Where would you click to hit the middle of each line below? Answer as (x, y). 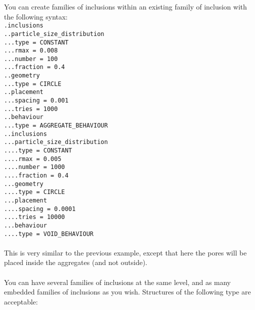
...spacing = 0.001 (36, 101)
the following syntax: (36, 16)
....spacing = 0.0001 (40, 209)
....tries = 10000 (34, 217)
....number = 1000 (34, 167)
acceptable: (21, 301)
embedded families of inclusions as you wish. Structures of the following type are (127, 292)
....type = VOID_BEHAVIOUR (49, 234)
